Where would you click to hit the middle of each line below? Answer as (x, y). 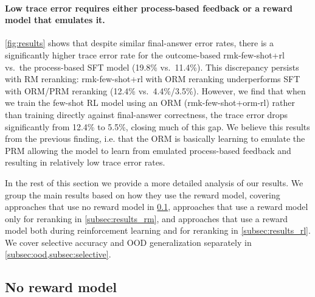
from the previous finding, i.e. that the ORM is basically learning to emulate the (155, 138)
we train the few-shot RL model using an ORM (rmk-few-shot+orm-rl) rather (150, 103)
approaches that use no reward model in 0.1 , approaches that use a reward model (157, 207)
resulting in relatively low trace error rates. (85, 162)
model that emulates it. (55, 20)
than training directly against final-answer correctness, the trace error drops (147, 114)
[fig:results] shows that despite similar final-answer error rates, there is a (139, 43)
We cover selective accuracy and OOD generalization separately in (128, 242)
